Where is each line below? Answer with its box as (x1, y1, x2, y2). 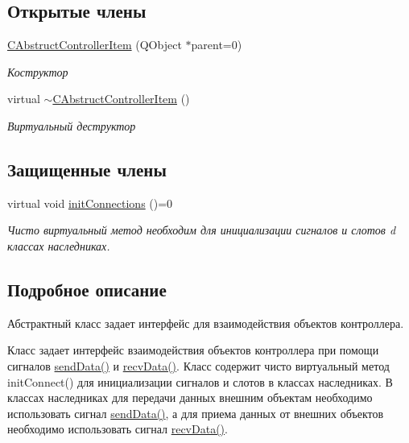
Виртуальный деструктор (7, 117, 136, 134)
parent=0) (191, 36, 242, 53)
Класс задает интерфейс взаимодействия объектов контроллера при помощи (7, 342, 379, 358)
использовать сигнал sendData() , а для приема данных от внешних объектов (7, 404, 384, 421)
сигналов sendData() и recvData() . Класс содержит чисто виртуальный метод (7, 357, 390, 374)
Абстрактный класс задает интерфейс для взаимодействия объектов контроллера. (7, 314, 404, 331)
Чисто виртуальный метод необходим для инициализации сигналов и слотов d (7, 221, 396, 238)
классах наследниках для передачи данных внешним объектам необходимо (7, 389, 373, 406)
